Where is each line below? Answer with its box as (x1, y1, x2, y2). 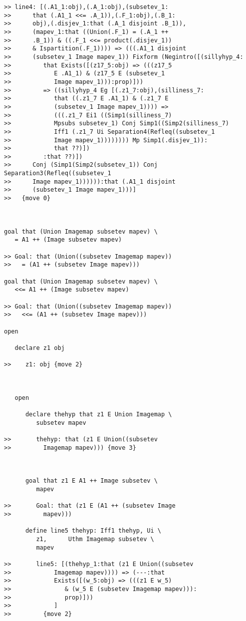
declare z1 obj (14, 344, 65, 351)
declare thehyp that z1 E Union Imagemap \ (25, 411, 172, 418)
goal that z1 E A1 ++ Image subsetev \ (25, 477, 158, 485)
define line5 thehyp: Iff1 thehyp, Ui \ (25, 527, 161, 535)
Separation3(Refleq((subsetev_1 (4, 170, 111, 177)
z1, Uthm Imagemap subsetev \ (36, 536, 154, 543)
